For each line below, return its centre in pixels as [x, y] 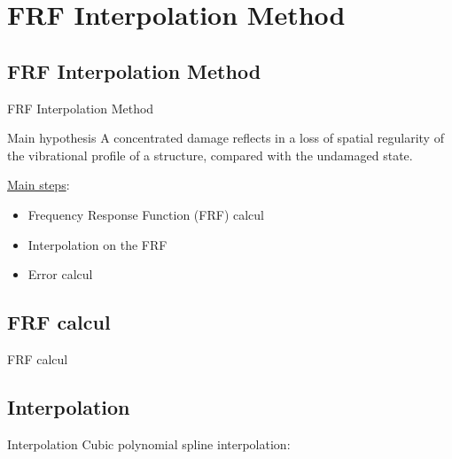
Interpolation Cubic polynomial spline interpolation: [149, 443]
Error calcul [60, 274]
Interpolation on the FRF [97, 244]
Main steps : [39, 185]
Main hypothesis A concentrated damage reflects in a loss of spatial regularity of [226, 138]
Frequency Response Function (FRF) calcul [146, 214]
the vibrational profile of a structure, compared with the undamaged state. [210, 155]
